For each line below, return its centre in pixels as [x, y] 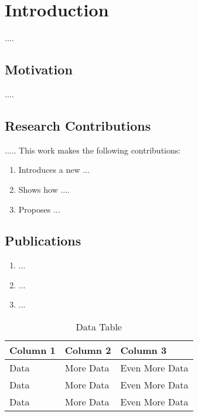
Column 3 [144, 350]
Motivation [39, 69]
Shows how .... [44, 189]
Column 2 [88, 350]
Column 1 [33, 350]
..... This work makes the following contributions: [93, 150]
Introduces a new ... [54, 170]
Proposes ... [39, 209]
